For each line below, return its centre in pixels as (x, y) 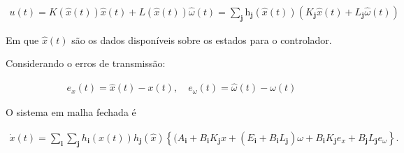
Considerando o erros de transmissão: (86, 63)
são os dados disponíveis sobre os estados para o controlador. (202, 39)
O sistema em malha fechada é (71, 112)
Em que (22, 39)
